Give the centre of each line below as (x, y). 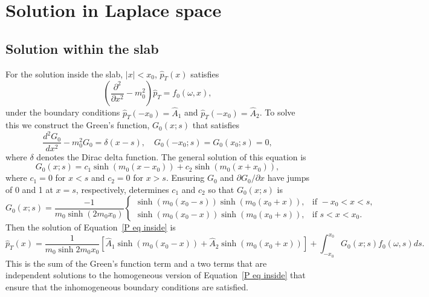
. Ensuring (185, 178)
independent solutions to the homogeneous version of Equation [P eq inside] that (156, 275)
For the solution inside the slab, (64, 73)
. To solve (277, 112)
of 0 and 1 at (29, 189)
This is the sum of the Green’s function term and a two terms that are (136, 263)
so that (221, 189)
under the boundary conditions (63, 112)
